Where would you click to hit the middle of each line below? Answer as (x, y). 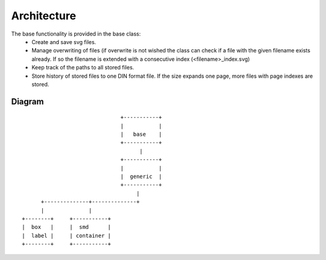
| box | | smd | (67, 227)
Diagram (27, 102)
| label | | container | (67, 236)
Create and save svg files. (64, 42)
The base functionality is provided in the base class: (76, 34)
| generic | (141, 177)
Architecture (44, 16)
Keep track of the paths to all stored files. (83, 68)
